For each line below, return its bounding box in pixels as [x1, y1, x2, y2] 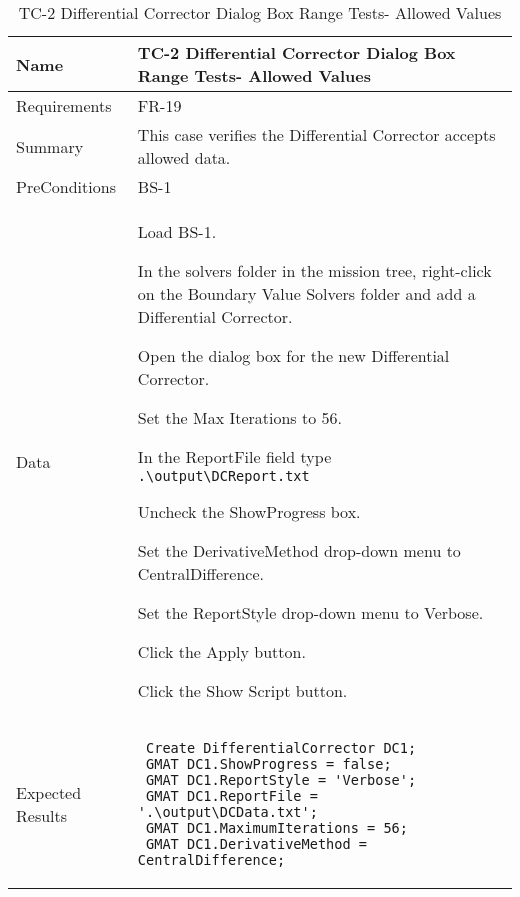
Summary [16, 134, 84, 158]
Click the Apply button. [137, 640, 306, 663]
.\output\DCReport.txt [137, 468, 310, 484]
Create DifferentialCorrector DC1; [146, 740, 417, 756]
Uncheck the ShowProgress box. [137, 500, 361, 523]
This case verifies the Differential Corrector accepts [137, 123, 496, 146]
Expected [16, 781, 82, 804]
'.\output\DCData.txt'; [137, 804, 318, 820]
